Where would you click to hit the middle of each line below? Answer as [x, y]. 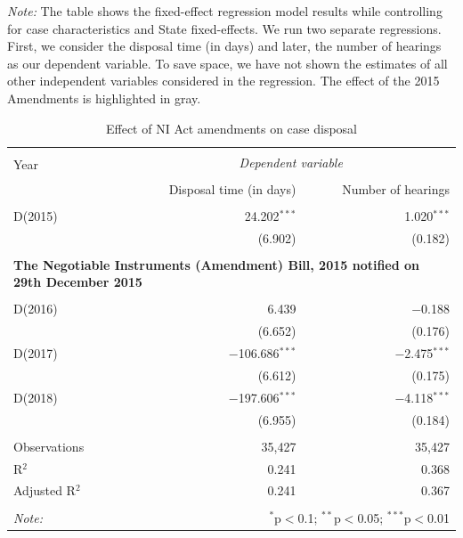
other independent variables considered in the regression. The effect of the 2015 [223, 81]
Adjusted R [45, 490]
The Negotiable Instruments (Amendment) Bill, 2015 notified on [217, 264]
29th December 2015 [78, 282]
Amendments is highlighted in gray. [104, 98]
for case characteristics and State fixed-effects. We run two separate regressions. [224, 28]
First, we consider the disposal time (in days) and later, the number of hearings [224, 46]
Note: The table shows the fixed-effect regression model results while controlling [225, 11]
